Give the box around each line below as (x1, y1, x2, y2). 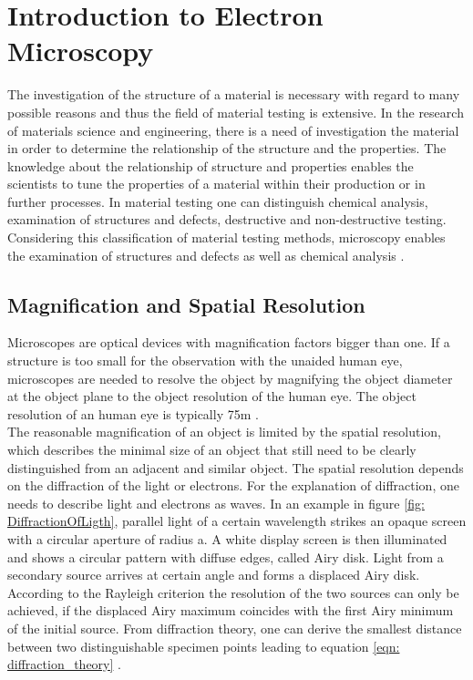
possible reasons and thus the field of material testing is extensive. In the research (7, 102, 464, 121)
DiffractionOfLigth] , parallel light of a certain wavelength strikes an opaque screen (7, 511, 467, 531)
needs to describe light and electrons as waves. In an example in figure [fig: (7, 493, 425, 512)
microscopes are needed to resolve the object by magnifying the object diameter (7, 368, 453, 387)
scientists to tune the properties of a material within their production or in (7, 174, 426, 193)
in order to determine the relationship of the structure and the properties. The (7, 139, 447, 158)
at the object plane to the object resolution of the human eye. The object (7, 386, 416, 406)
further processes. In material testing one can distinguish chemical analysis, (7, 191, 428, 211)
